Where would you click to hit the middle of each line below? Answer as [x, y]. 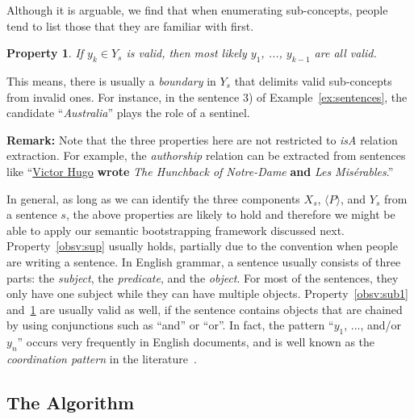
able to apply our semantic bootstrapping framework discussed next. [176, 230]
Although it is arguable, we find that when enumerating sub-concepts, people [197, 10]
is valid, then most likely [186, 53]
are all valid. [345, 53]
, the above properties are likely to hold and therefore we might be [230, 214]
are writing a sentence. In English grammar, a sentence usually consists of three [204, 261]
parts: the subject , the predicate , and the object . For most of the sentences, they [203, 277]
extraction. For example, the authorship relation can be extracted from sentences [206, 155]
